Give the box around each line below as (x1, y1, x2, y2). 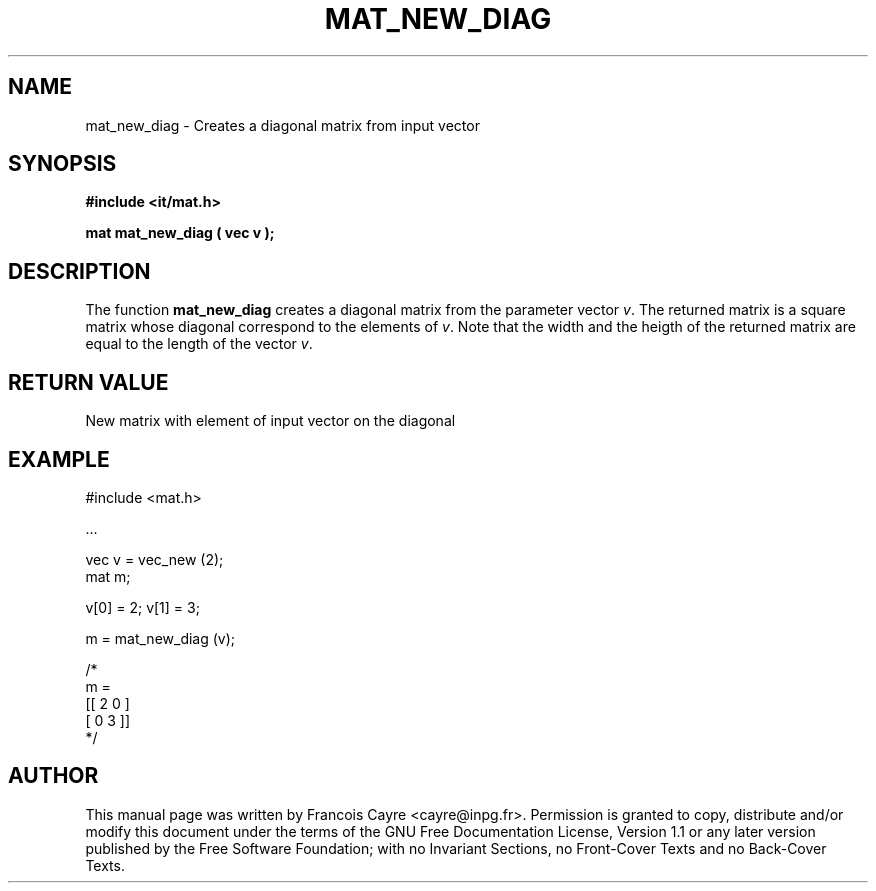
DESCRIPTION (8, 258, 151, 284)
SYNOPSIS (8, 151, 117, 177)
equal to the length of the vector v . (85, 335, 313, 353)
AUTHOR (8, 763, 99, 789)
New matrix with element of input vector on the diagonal (85, 412, 456, 430)
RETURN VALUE (8, 369, 169, 395)
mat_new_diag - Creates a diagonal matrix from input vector (85, 116, 480, 134)
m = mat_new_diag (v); (85, 629, 236, 647)
